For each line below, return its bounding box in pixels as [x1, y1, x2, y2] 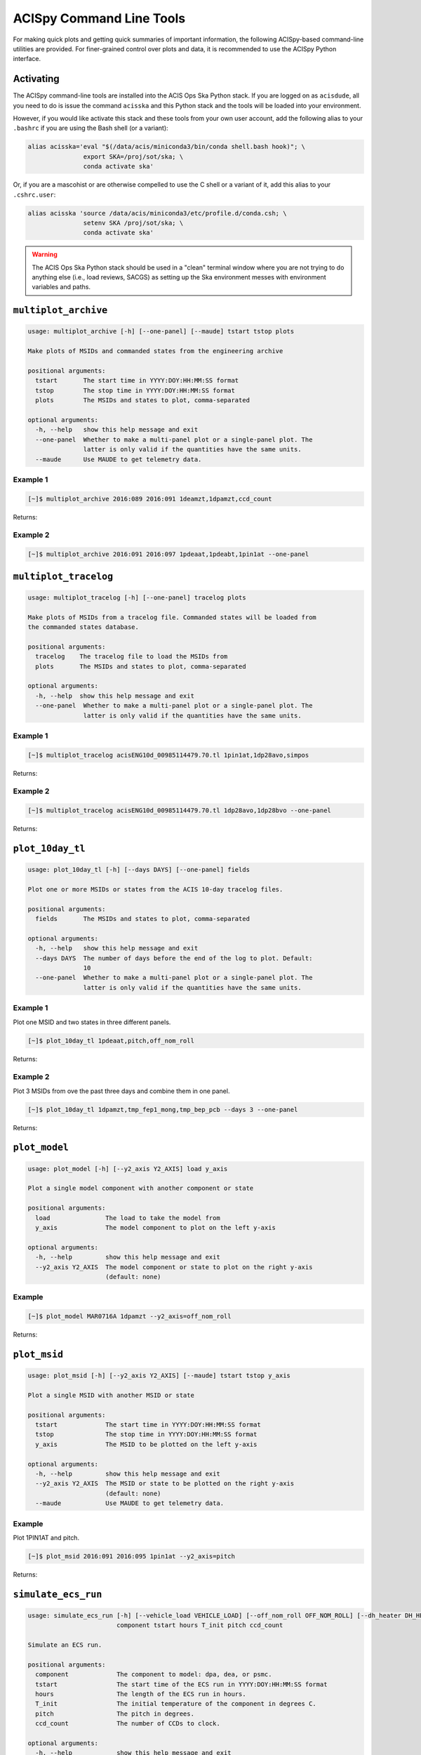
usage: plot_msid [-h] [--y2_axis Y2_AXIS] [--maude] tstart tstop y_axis [27, 1372, 291, 1379]
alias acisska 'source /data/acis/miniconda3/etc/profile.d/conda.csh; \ [27, 209, 287, 217]
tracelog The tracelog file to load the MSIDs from [35, 653, 228, 661]
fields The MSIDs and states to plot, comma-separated [35, 915, 250, 923]
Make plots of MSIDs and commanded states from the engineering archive [27, 347, 283, 355]
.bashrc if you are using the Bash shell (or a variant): [13, 124, 168, 133]
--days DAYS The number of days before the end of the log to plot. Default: [35, 954, 313, 962]
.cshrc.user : [13, 190, 56, 199]
